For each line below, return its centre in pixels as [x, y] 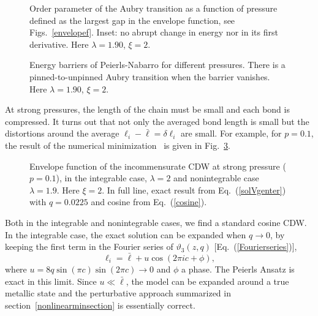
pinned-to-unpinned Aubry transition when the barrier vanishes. [150, 76]
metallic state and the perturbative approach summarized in [118, 293]
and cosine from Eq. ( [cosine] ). [149, 202]
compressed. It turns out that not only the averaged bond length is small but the [157, 121]
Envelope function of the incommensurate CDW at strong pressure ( [158, 166]
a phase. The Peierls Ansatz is [238, 269]
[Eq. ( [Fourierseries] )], [256, 246]
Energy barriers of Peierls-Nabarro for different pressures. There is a [157, 65]
